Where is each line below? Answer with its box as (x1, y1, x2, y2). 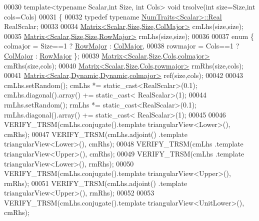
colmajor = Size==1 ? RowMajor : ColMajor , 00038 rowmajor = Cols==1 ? (4, 40, 239, 51)
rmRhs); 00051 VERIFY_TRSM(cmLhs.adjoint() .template (4, 177, 187, 188)
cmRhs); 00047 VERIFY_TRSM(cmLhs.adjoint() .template (4, 128, 187, 139)
